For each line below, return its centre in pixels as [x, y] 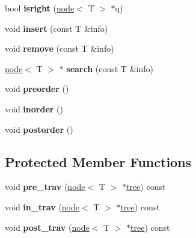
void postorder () [39, 129]
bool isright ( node [40, 8]
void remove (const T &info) [60, 48]
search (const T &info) [110, 68]
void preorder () [37, 89]
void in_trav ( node [42, 206]
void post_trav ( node [47, 227]
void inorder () [34, 108]
